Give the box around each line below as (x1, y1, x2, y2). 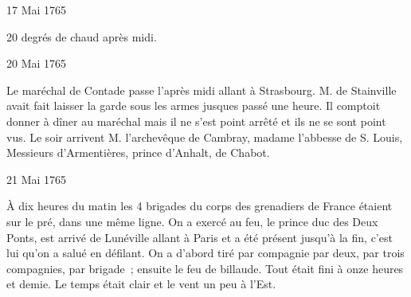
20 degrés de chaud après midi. (6, 28, 157, 45)
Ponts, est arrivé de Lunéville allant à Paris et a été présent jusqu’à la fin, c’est (6, 229, 393, 245)
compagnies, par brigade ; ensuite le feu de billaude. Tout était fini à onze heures (6, 260, 404, 276)
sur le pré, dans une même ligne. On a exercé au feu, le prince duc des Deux (6, 213, 378, 229)
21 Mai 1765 (6, 170, 67, 187)
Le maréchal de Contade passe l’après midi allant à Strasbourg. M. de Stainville (6, 81, 397, 98)
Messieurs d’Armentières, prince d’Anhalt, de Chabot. (6, 144, 270, 161)
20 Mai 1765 (6, 55, 67, 72)
